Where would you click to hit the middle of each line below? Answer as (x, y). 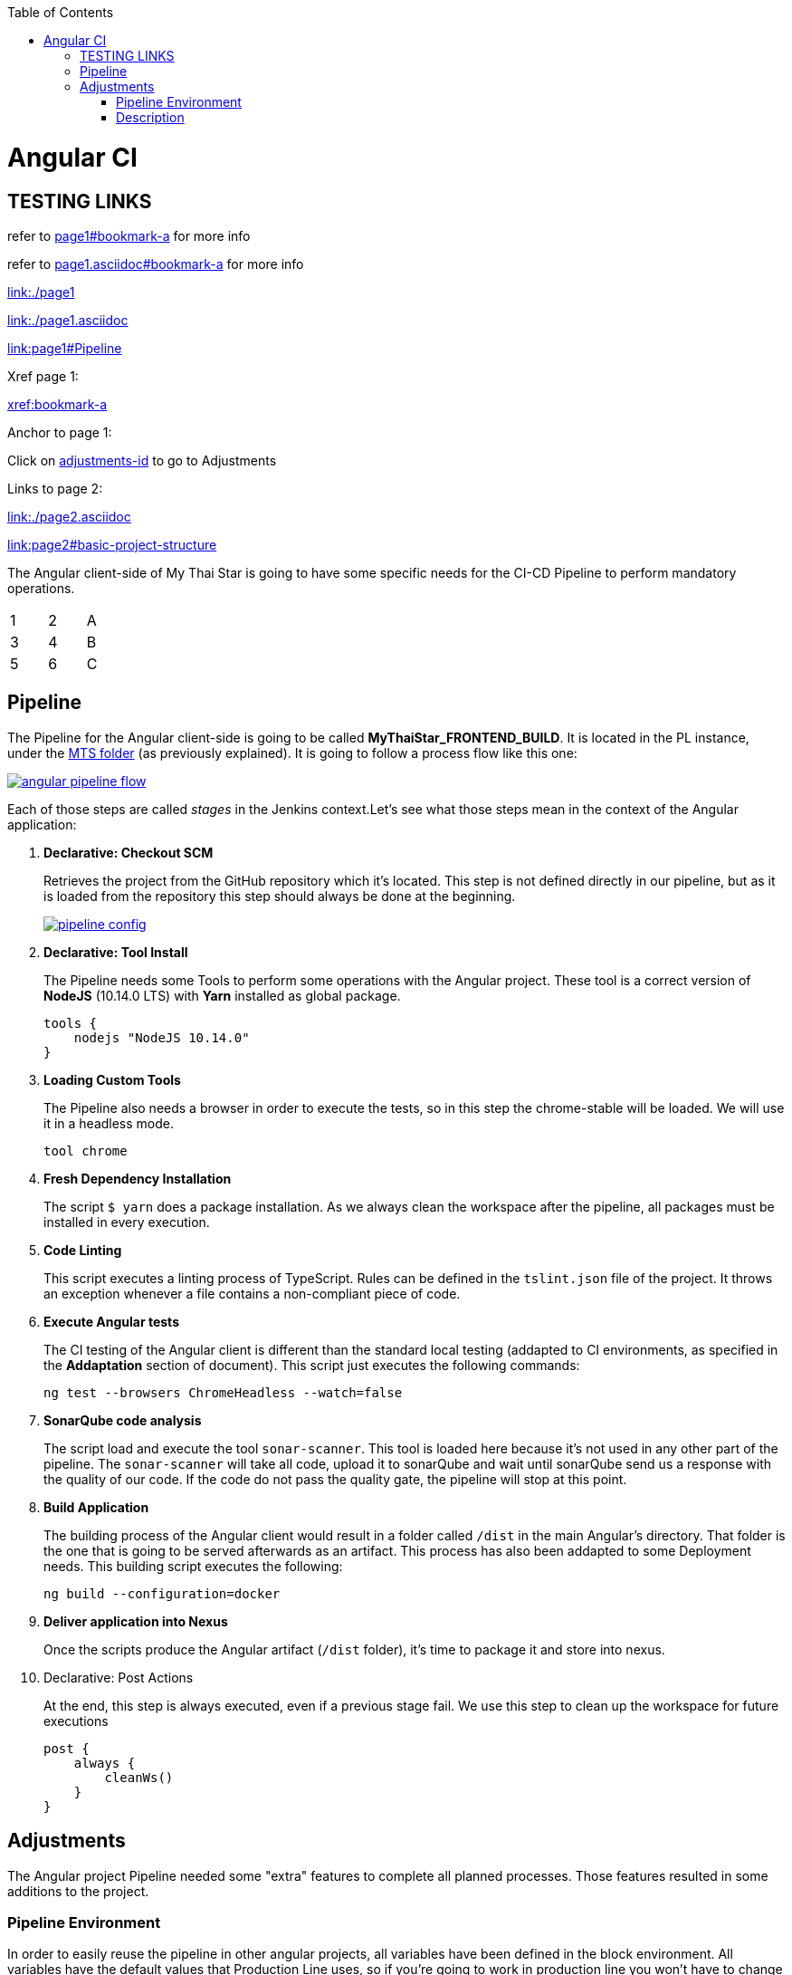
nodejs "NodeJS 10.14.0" (162, 1037)
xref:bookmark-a (57, 404)
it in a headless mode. (109, 1123)
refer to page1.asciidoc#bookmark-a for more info (156, 264)
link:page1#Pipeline (65, 348)
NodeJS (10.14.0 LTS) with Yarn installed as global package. (222, 995)
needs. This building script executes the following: (193, 1566)
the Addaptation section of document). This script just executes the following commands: (312, 1365)
